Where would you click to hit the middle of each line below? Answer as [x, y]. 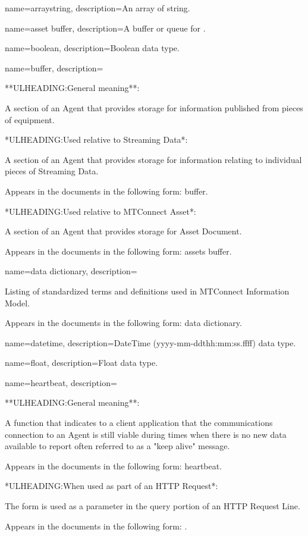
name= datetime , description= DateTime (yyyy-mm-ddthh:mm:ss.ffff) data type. [150, 342]
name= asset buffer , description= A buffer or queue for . [105, 28]
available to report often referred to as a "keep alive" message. [117, 446]
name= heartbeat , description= [61, 382]
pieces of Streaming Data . [52, 171]
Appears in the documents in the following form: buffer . [106, 191]
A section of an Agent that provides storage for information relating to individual [153, 159]
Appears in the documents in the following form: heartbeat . [114, 466]
